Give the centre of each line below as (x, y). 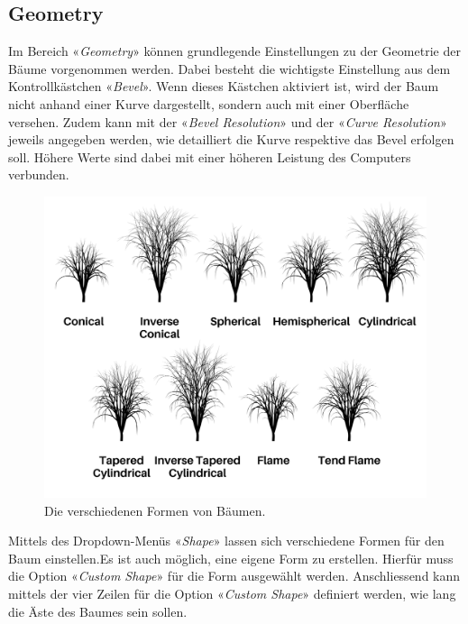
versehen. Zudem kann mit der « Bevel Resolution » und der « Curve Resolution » (228, 121)
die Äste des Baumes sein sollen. (98, 611)
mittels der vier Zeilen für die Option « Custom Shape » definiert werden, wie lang (232, 594)
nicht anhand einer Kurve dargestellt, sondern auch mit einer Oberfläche (209, 103)
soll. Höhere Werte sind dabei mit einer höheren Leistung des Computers (210, 156)
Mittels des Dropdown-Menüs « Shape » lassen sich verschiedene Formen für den (226, 541)
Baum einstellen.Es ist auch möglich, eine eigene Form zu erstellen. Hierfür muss (231, 558)
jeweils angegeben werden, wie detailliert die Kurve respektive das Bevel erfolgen (231, 139)
